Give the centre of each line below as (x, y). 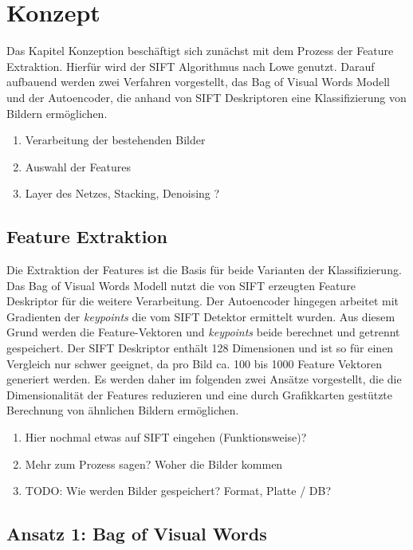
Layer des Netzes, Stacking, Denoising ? (122, 193)
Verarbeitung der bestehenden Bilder (115, 140)
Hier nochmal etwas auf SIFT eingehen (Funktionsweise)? (166, 437)
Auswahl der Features (78, 166)
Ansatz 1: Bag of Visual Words (137, 534)
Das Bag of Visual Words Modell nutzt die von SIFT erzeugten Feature (181, 285)
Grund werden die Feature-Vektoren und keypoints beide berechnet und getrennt (203, 332)
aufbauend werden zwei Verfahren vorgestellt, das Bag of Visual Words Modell (198, 82)
